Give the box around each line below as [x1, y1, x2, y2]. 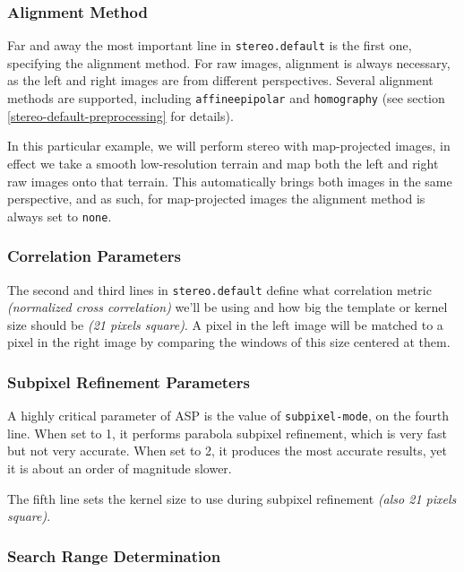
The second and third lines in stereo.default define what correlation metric [7, 280, 432, 299]
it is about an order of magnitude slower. [7, 459, 232, 478]
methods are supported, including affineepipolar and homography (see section [7, 89, 445, 108]
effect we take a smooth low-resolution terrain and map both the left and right [7, 153, 439, 172]
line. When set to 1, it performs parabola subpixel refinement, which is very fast [7, 423, 447, 442]
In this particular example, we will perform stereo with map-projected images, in [7, 136, 451, 155]
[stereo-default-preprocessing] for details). [7, 106, 234, 125]
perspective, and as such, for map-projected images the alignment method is [7, 189, 425, 208]
